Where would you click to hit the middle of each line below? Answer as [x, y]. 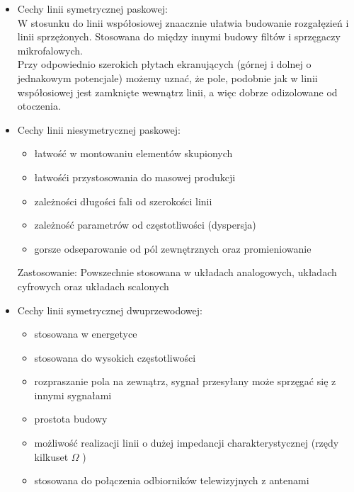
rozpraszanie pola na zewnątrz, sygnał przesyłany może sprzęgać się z [185, 381]
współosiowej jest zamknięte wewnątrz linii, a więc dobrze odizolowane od [177, 92]
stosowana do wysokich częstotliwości [115, 357]
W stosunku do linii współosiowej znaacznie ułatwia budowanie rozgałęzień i [183, 22]
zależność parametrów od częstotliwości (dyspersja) [145, 225]
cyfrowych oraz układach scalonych [93, 286]
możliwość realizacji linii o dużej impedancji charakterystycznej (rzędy [187, 443]
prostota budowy [71, 419]
